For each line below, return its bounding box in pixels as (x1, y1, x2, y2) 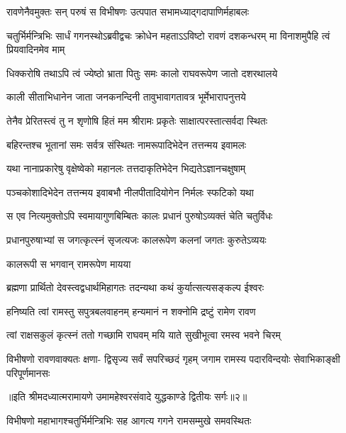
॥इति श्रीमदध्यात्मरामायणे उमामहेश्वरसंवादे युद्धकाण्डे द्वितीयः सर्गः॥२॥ (6, 389, 247, 404)
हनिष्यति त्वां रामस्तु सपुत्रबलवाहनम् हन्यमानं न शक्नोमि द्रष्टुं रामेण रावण (6, 303, 256, 318)
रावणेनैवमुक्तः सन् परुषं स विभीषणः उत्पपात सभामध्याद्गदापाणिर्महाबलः (6, 4, 249, 18)
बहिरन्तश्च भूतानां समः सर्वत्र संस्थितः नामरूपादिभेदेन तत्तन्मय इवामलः (6, 137, 247, 152)
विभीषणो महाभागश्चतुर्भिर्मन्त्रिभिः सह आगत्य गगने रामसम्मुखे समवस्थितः (6, 412, 252, 427)
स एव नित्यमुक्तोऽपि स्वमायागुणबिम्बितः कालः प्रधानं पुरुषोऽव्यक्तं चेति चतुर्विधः (6, 208, 273, 223)
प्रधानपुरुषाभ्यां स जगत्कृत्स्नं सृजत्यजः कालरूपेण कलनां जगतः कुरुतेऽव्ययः (6, 232, 267, 247)
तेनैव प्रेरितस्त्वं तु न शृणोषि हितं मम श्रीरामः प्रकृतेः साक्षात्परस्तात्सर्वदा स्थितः (6, 113, 268, 128)
